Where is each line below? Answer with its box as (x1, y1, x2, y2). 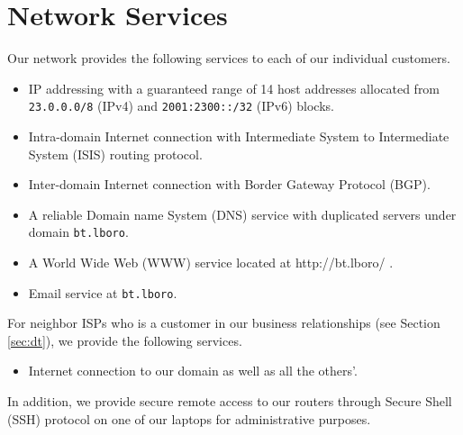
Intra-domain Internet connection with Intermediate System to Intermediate (28, 126, 449, 145)
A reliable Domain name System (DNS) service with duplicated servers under (28, 204, 457, 223)
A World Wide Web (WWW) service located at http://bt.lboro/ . (28, 253, 394, 271)
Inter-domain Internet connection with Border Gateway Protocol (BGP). (28, 175, 431, 194)
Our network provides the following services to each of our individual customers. (7, 49, 450, 68)
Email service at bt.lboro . (28, 283, 177, 302)
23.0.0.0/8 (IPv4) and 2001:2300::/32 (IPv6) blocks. (28, 96, 334, 115)
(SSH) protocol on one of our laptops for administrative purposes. (7, 409, 371, 428)
